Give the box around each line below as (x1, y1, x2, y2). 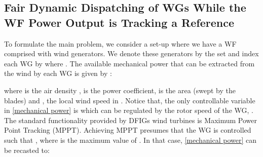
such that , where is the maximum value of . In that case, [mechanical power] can (4, 134, 257, 145)
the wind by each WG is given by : (4, 68, 112, 78)
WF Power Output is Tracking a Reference (4, 14, 234, 30)
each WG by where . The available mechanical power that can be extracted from (4, 58, 255, 68)
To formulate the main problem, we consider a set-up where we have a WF (4, 38, 237, 49)
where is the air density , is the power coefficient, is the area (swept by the (4, 85, 236, 95)
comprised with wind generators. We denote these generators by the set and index (4, 48, 259, 59)
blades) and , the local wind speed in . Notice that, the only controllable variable (4, 95, 255, 105)
